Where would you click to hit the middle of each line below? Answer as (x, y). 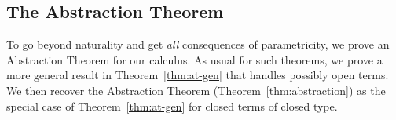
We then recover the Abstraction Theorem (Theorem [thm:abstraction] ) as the (196, 90)
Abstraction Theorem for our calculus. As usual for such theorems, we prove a (194, 59)
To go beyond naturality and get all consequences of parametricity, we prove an (198, 44)
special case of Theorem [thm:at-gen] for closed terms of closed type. (172, 105)
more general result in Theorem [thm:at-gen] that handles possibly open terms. (198, 75)
